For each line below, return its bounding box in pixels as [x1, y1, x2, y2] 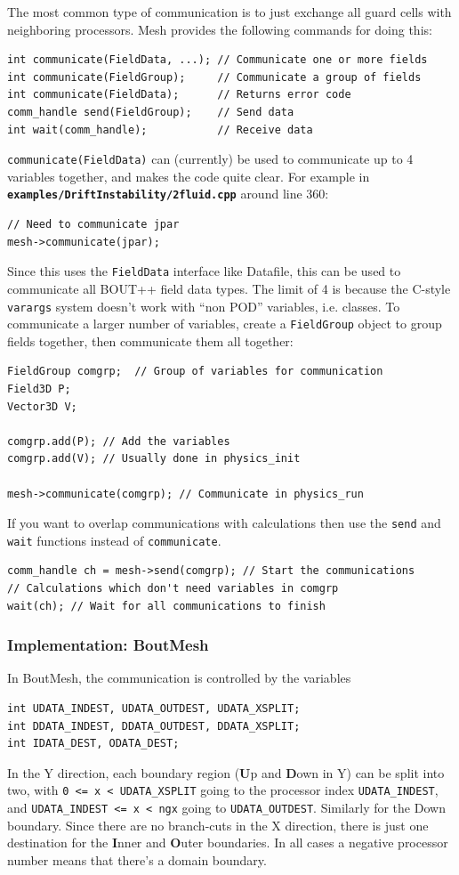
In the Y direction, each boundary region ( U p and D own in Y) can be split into [7, 763, 445, 782]
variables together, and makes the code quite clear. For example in [7, 166, 370, 185]
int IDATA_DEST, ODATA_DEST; [7, 737, 180, 750]
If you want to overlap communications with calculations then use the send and [7, 514, 441, 532]
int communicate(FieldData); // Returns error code [7, 88, 351, 101]
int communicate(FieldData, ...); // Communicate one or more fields [7, 53, 428, 67]
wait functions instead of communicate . [7, 531, 221, 549]
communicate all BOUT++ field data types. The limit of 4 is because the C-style [7, 279, 451, 297]
